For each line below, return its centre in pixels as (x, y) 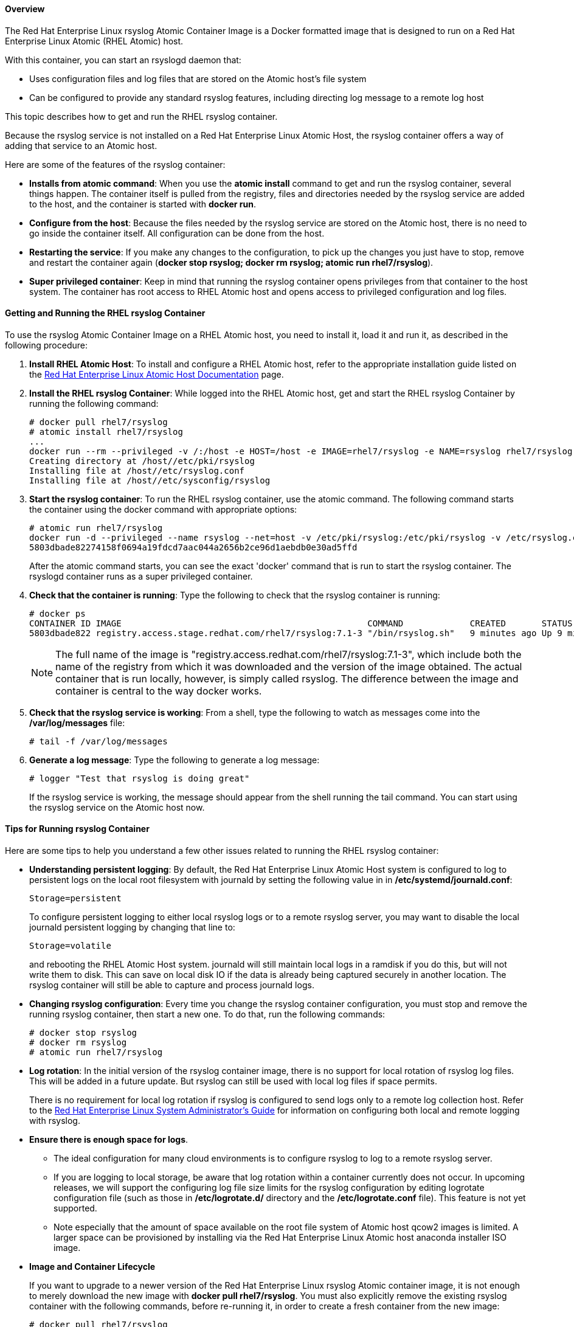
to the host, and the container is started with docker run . (143, 204)
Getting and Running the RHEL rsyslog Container (105, 313)
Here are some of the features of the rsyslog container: (115, 164)
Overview (25, 9)
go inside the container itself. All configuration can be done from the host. (177, 233)
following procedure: (46, 345)
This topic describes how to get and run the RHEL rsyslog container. (141, 116)
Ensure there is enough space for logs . (109, 1140)
